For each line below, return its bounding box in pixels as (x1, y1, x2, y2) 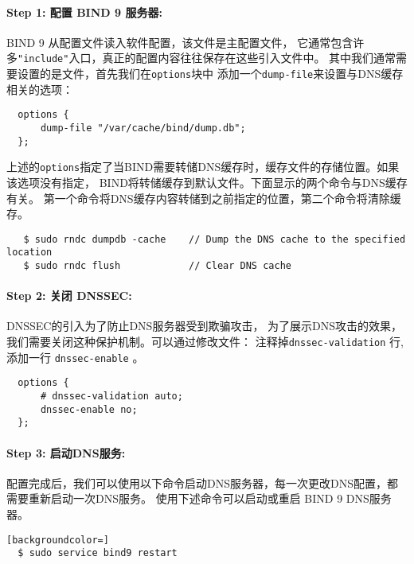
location (6, 247, 53, 259)
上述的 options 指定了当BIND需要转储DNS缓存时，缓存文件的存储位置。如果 (6, 158, 400, 175)
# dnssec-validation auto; (40, 391, 183, 403)
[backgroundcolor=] (6, 534, 109, 546)
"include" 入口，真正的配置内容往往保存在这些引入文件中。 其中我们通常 (18, 49, 396, 66)
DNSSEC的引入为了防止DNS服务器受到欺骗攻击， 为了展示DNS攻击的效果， (6, 317, 403, 334)
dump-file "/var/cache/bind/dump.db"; (40, 122, 246, 134)
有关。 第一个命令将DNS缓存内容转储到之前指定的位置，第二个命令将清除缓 (6, 189, 401, 206)
